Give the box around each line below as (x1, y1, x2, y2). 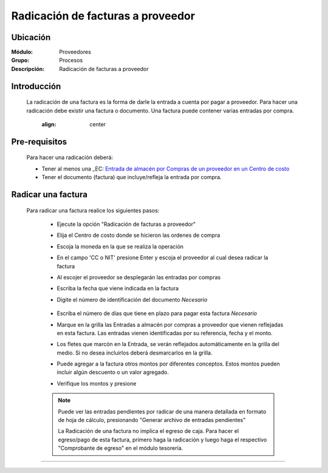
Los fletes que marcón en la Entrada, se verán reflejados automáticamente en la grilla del (56, 341, 279, 348)
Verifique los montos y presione (56, 379, 137, 387)
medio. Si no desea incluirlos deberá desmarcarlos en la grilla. (56, 349, 213, 356)
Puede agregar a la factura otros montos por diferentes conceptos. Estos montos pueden (56, 360, 281, 367)
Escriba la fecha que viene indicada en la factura (56, 285, 179, 292)
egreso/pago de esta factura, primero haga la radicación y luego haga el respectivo (58, 436, 267, 443)
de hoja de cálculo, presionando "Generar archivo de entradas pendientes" (58, 417, 246, 424)
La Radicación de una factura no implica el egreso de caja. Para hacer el (58, 427, 239, 435)
